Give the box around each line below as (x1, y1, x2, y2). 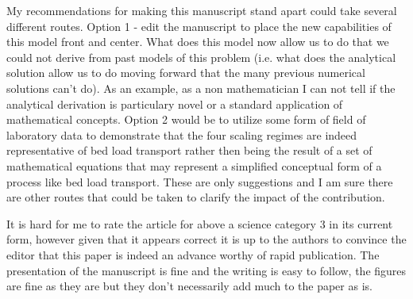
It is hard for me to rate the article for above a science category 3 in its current (6, 215, 393, 232)
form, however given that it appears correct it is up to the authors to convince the (6, 231, 407, 247)
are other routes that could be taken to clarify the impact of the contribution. (6, 189, 385, 205)
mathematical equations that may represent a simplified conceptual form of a (6, 157, 382, 174)
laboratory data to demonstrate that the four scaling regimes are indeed (6, 126, 357, 143)
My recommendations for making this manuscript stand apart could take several (6, 2, 397, 18)
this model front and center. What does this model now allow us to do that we (6, 33, 389, 50)
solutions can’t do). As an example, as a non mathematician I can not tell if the (6, 79, 396, 96)
